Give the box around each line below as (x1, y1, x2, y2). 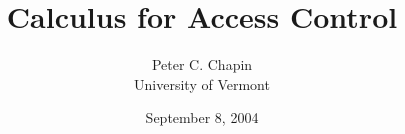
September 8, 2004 (145, 107, 259, 128)
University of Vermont (134, 73, 270, 94)
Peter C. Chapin (151, 54, 253, 75)
